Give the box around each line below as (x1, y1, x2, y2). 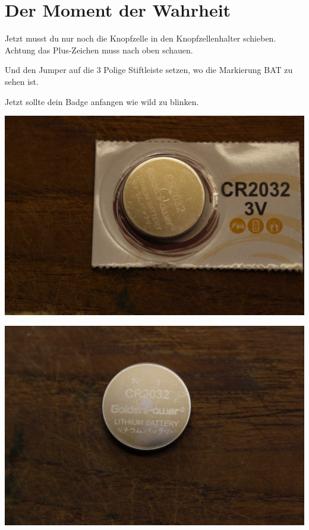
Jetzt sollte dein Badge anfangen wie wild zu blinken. (5, 95, 199, 107)
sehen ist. (5, 75, 39, 87)
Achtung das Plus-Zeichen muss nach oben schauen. (5, 43, 193, 56)
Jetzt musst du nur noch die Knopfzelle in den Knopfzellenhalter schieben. (5, 32, 276, 45)
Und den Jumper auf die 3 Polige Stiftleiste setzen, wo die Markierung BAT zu (5, 64, 293, 76)
